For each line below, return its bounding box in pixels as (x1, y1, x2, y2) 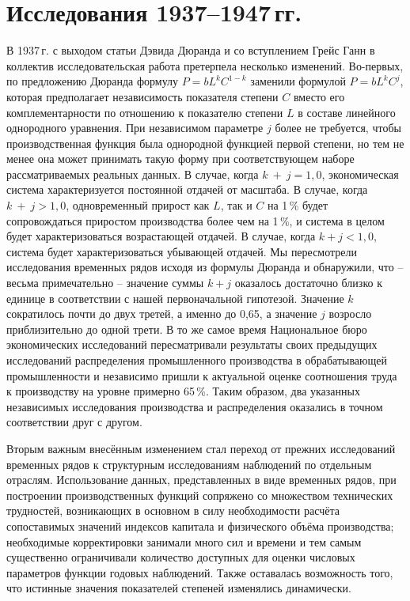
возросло (328, 305, 372, 322)
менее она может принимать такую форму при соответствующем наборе (6, 150, 355, 167)
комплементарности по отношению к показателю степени (6, 104, 283, 120)
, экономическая (321, 165, 399, 182)
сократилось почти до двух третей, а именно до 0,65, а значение (6, 305, 317, 322)
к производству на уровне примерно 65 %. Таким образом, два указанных (6, 383, 360, 399)
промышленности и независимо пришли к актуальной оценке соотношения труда (6, 367, 397, 384)
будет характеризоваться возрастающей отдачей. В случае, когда (6, 228, 316, 244)
